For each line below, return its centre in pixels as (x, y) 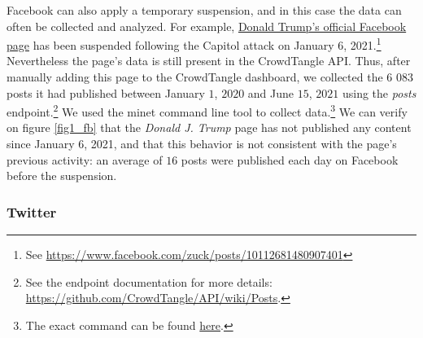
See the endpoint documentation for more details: (149, 281)
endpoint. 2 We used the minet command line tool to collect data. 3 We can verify (207, 110)
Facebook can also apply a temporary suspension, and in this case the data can (204, 10)
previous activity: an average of (85, 159)
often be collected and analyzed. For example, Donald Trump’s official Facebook (207, 26)
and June (271, 92)
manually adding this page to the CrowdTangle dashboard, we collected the (195, 77)
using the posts (379, 92)
